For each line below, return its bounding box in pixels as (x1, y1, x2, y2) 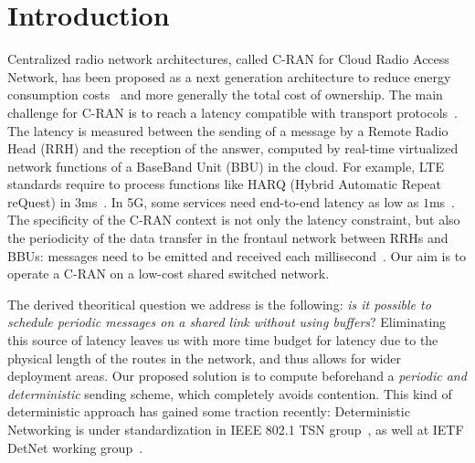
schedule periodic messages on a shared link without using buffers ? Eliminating (7, 312, 447, 331)
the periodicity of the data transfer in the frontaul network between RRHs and (7, 228, 449, 247)
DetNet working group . (7, 437, 143, 457)
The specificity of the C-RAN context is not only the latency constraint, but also (7, 210, 460, 229)
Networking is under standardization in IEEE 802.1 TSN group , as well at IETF (7, 420, 464, 438)
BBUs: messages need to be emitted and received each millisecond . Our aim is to (7, 246, 467, 265)
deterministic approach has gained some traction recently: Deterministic (7, 402, 410, 421)
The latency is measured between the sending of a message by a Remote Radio (7, 121, 449, 140)
